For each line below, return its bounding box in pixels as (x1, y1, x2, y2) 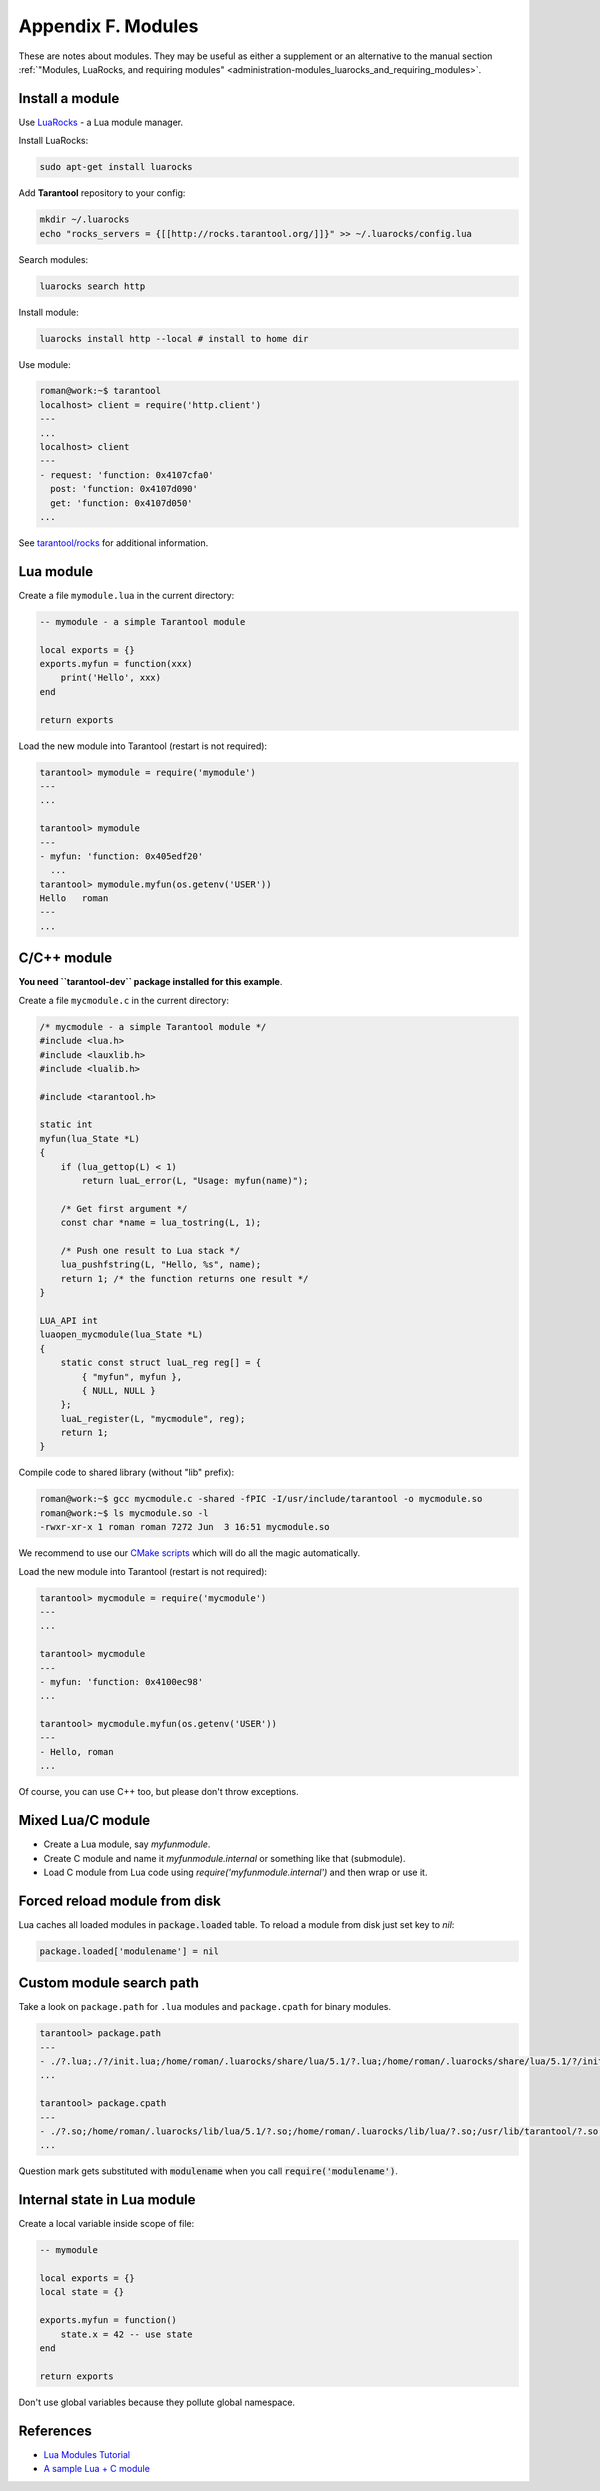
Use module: (18, 358, 72, 370)
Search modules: (18, 253, 89, 265)
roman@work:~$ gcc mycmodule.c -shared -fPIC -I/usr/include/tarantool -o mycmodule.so (39, 1493, 483, 1505)
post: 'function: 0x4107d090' (50, 483, 199, 495)
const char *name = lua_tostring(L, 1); (60, 1217, 262, 1229)
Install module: (18, 306, 79, 318)
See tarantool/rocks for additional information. (18, 536, 209, 549)
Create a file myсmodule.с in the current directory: (18, 994, 230, 1006)
